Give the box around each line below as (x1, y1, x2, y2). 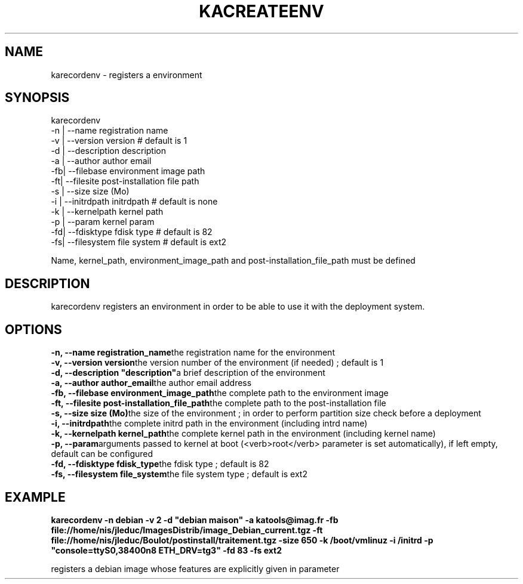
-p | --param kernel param (51, 217, 155, 227)
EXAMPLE (5, 489, 66, 505)
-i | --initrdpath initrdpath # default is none (51, 196, 218, 207)
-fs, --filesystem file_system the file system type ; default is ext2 (51, 469, 307, 480)
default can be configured (51, 449, 153, 459)
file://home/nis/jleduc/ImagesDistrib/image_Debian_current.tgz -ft (51, 524, 323, 535)
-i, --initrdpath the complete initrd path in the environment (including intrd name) (51, 418, 368, 429)
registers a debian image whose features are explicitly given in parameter (51, 563, 340, 574)
